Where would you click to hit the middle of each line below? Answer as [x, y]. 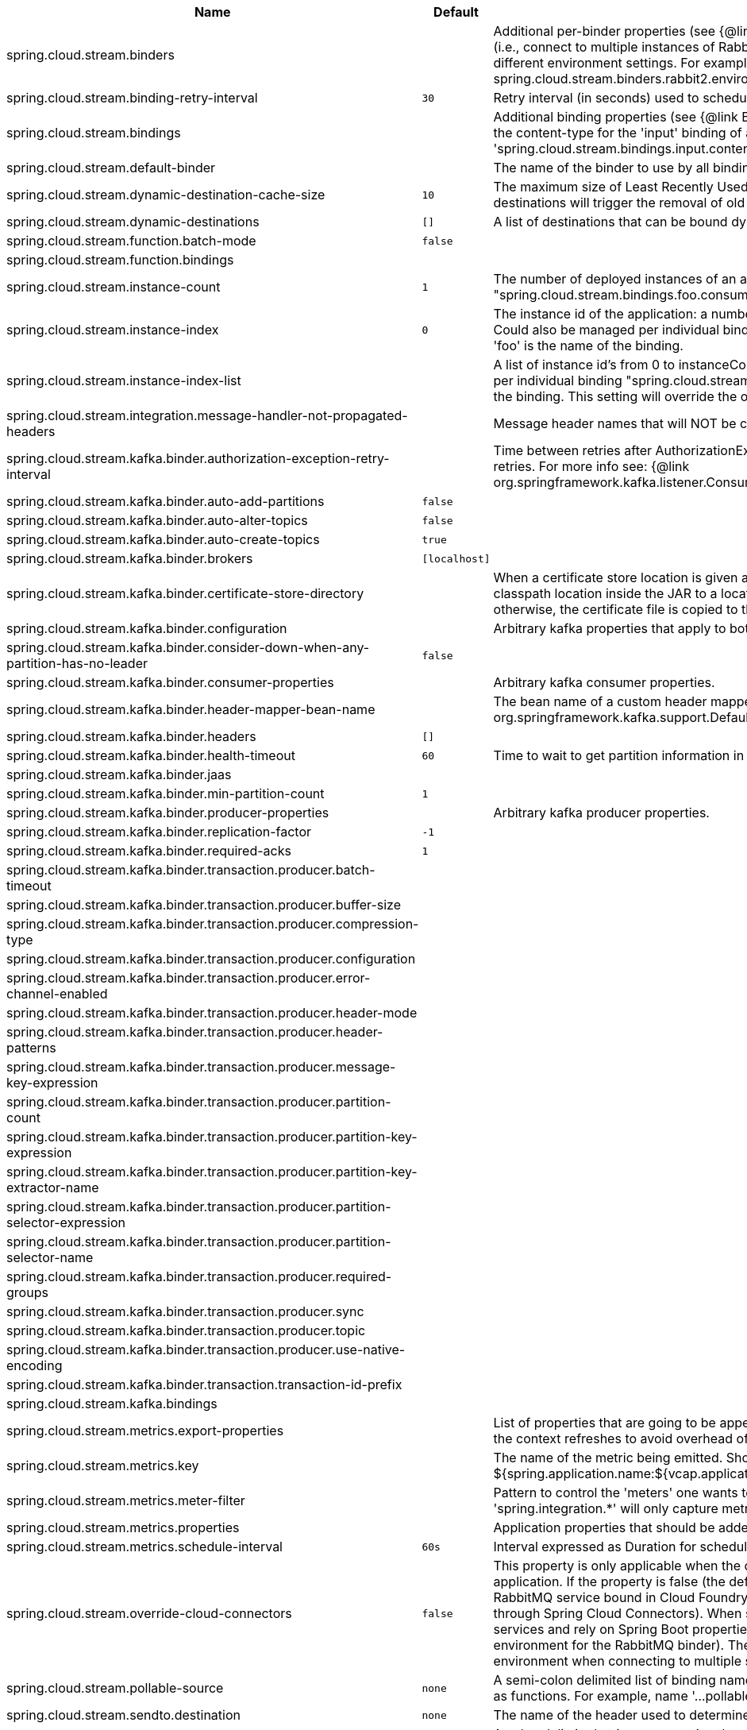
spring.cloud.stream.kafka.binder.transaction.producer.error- [189, 978]
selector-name [50, 1257]
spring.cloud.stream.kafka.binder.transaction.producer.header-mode [212, 1013]
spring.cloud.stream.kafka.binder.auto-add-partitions [166, 501]
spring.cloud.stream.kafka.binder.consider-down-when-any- [188, 647]
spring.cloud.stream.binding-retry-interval [132, 98]
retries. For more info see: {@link [591, 466]
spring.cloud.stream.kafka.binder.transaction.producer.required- [199, 1276]
